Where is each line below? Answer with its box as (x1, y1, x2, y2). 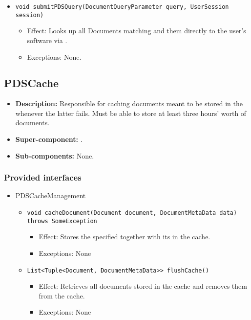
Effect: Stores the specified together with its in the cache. (39, 231, 210, 242)
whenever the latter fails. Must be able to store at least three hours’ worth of (15, 108, 247, 118)
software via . (27, 35, 67, 45)
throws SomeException (27, 217, 97, 225)
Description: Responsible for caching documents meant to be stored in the (15, 98, 243, 109)
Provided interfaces (4, 171, 82, 183)
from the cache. (39, 290, 85, 300)
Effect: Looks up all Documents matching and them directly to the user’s (27, 25, 246, 36)
